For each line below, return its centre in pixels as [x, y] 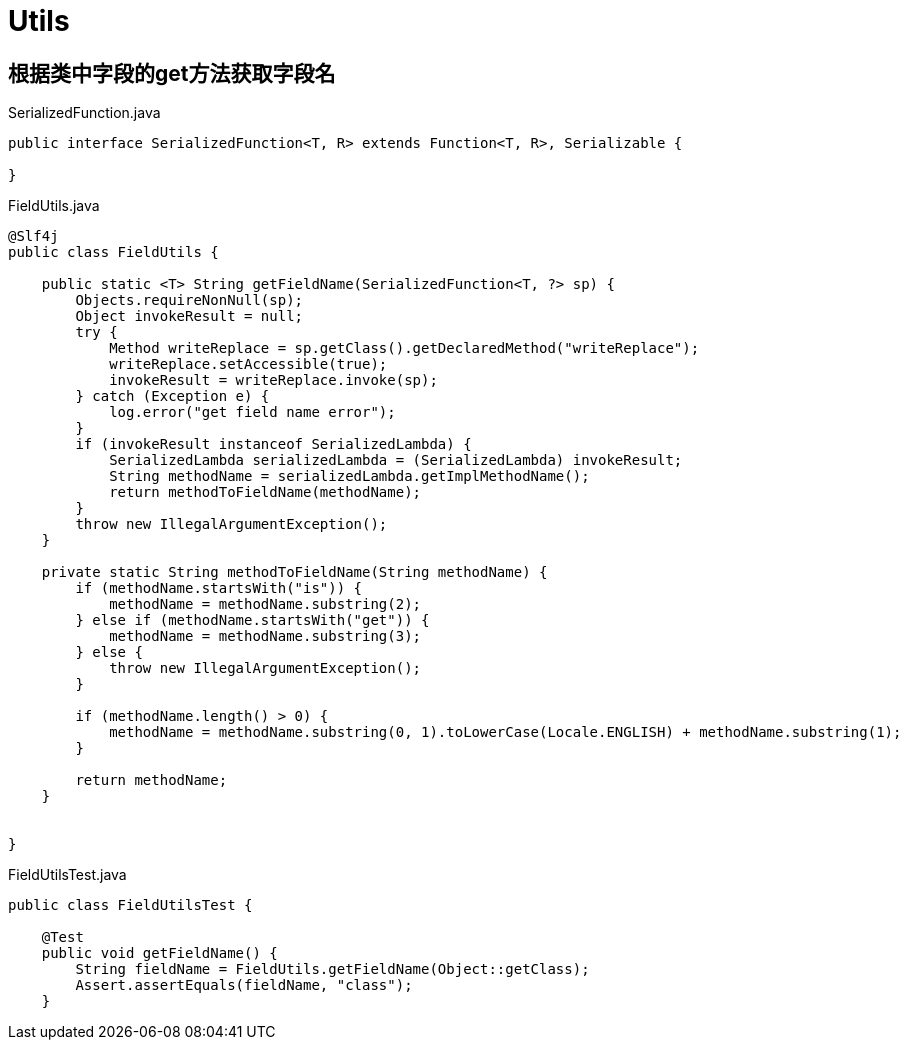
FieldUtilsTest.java [67, 875]
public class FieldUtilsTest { [130, 905]
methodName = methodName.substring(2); [265, 604]
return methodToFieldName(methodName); [265, 492]
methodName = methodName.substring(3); [265, 636]
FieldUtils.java [54, 206]
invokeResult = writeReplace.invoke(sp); [273, 380]
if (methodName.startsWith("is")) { [219, 588]
